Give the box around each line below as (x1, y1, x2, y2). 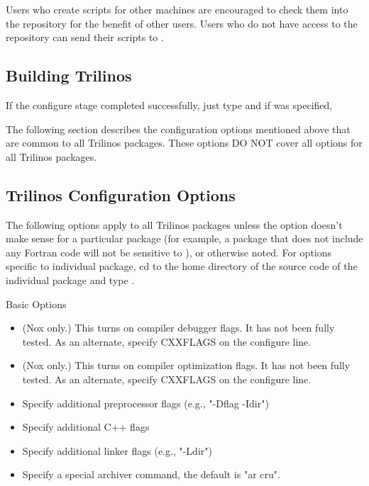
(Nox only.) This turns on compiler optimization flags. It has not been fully (22, 358, 351, 373)
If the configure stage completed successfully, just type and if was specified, (6, 97, 333, 112)
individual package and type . (6, 272, 135, 287)
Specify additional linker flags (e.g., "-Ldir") (22, 443, 212, 458)
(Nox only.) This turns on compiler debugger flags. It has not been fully (22, 320, 335, 335)
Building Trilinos (6, 64, 132, 86)
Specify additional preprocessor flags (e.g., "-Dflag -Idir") (22, 395, 269, 410)
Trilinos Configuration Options (6, 183, 236, 205)
